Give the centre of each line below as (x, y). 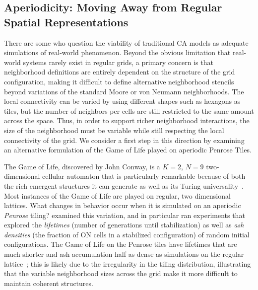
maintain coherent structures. (49, 283)
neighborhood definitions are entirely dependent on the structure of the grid (120, 72)
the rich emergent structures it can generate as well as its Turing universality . (124, 185)
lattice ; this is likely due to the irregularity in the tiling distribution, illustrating (128, 263)
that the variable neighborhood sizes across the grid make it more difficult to (121, 273)
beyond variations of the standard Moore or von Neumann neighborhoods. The (124, 91)
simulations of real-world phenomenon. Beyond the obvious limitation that (117, 52)
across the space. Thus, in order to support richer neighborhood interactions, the (127, 120)
